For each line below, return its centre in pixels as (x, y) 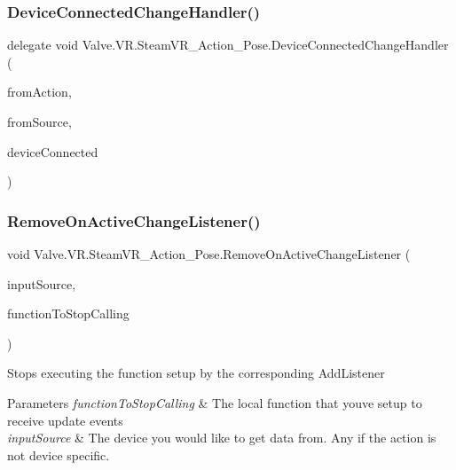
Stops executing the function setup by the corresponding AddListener (196, 373)
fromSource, (39, 121)
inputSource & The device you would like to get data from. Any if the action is (222, 438)
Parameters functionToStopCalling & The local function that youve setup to (215, 402)
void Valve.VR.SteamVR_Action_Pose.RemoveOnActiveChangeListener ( (209, 254)
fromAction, (39, 92)
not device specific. (59, 454)
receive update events (65, 420)
